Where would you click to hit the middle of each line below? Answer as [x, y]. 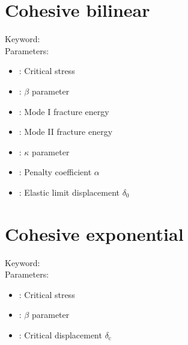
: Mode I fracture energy [64, 111]
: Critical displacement [60, 334]
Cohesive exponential [94, 233]
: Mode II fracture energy [66, 132]
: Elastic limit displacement [69, 192]
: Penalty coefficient [55, 172]
